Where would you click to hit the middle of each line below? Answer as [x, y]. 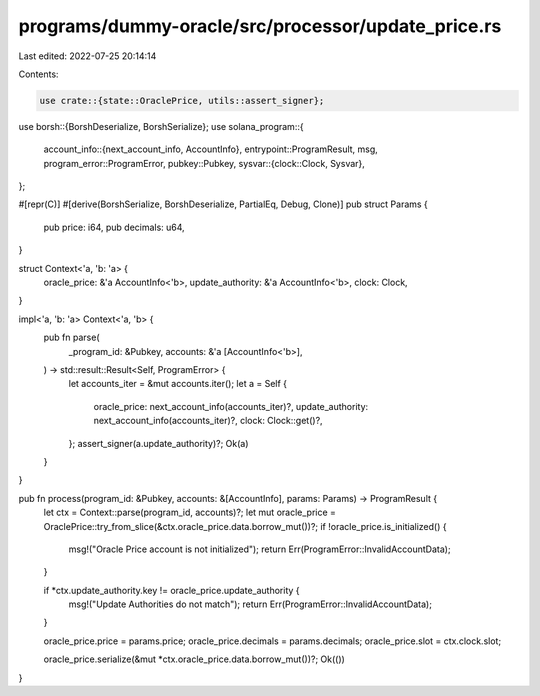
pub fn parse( [71, 337]
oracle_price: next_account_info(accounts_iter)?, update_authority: [231, 406]
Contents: [38, 74]
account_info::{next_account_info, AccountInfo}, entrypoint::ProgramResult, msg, [211, 149]
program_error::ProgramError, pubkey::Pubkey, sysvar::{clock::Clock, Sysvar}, [204, 163]
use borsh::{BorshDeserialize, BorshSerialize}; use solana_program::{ [161, 126]
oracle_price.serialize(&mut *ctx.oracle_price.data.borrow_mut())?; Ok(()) [194, 659]
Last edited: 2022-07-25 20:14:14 [87, 56]
